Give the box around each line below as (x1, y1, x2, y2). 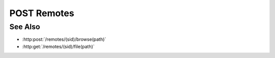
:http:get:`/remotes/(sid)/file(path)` (22, 43, 95, 49)
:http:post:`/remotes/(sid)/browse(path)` (22, 36, 106, 42)
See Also (9, 22, 40, 31)
